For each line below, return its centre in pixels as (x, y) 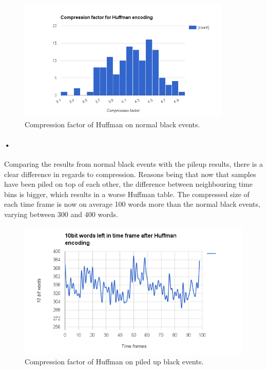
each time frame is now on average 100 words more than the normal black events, (132, 204)
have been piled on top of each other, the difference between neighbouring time (128, 184)
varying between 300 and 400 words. (61, 214)
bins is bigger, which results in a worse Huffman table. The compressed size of (127, 194)
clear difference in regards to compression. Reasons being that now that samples (130, 174)
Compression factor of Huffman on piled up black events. (114, 362)
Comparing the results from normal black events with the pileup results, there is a (133, 164)
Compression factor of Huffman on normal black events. (112, 124)
